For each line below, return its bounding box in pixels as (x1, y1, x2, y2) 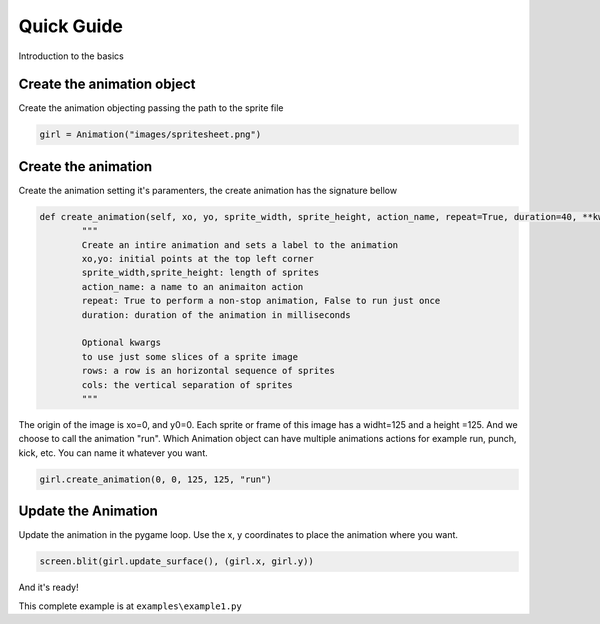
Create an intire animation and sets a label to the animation (81, 239, 399, 250)
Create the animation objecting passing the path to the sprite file (18, 102, 284, 114)
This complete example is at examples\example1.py (18, 600, 242, 612)
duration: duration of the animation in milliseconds (81, 309, 351, 320)
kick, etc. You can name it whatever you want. (18, 446, 209, 459)
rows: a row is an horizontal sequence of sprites (81, 365, 335, 377)
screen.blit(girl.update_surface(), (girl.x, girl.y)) (39, 556, 314, 567)
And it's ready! (18, 581, 79, 594)
